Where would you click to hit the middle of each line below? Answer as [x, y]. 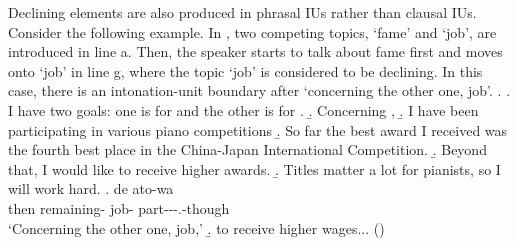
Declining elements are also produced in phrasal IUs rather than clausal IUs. [242, 12]
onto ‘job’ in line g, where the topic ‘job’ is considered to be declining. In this [245, 70]
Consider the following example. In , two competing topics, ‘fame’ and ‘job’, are [252, 31]
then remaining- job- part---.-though [119, 207]
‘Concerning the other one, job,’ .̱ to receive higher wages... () [196, 227]
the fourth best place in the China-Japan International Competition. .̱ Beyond [247, 149]
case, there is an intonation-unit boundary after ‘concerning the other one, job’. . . [259, 90]
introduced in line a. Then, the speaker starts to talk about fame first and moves [255, 51]
